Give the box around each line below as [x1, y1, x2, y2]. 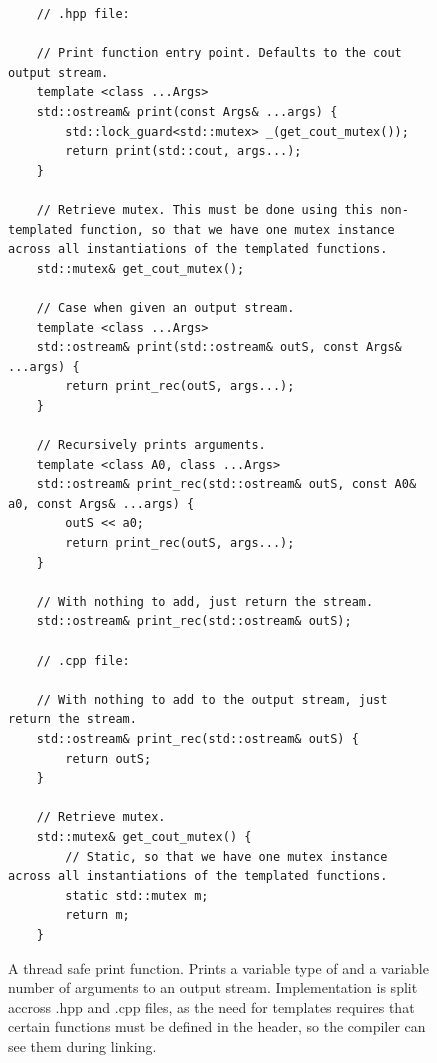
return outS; [65, 751, 152, 766]
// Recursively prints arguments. [36, 438, 266, 453]
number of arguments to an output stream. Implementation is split [8, 977, 418, 998]
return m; [65, 908, 130, 923]
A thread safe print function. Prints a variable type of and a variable [8, 957, 429, 978]
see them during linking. [8, 1035, 157, 1056]
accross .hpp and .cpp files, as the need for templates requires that [8, 996, 415, 1017]
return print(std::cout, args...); [65, 144, 302, 159]
